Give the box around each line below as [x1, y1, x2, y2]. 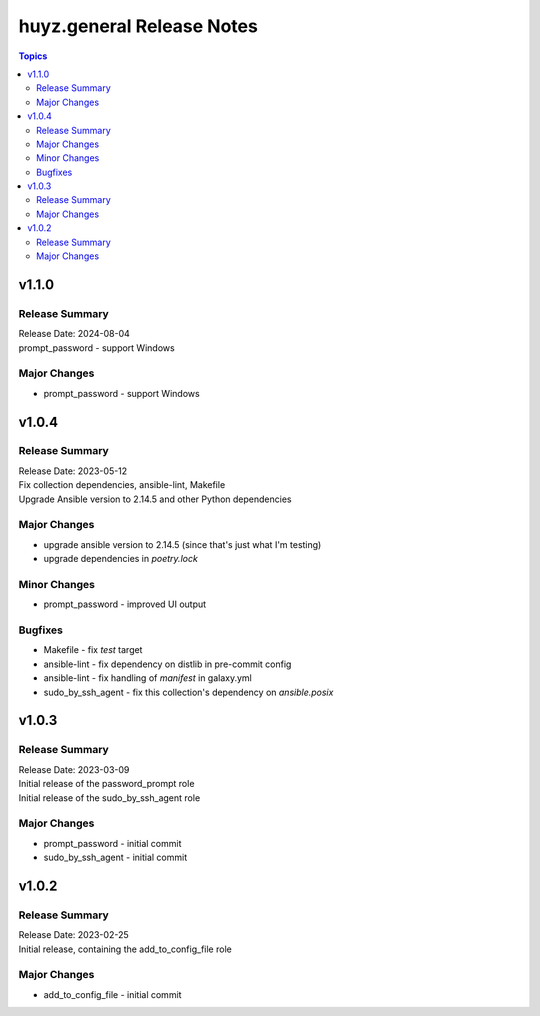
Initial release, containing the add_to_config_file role [18, 943, 232, 955]
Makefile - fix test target [43, 644, 143, 656]
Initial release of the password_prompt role [18, 778, 195, 790]
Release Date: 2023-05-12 [18, 465, 128, 477]
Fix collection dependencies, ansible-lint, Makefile [18, 479, 226, 491]
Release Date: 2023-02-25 [18, 929, 129, 941]
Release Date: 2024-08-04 [18, 328, 130, 340]
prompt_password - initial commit [43, 837, 182, 849]
